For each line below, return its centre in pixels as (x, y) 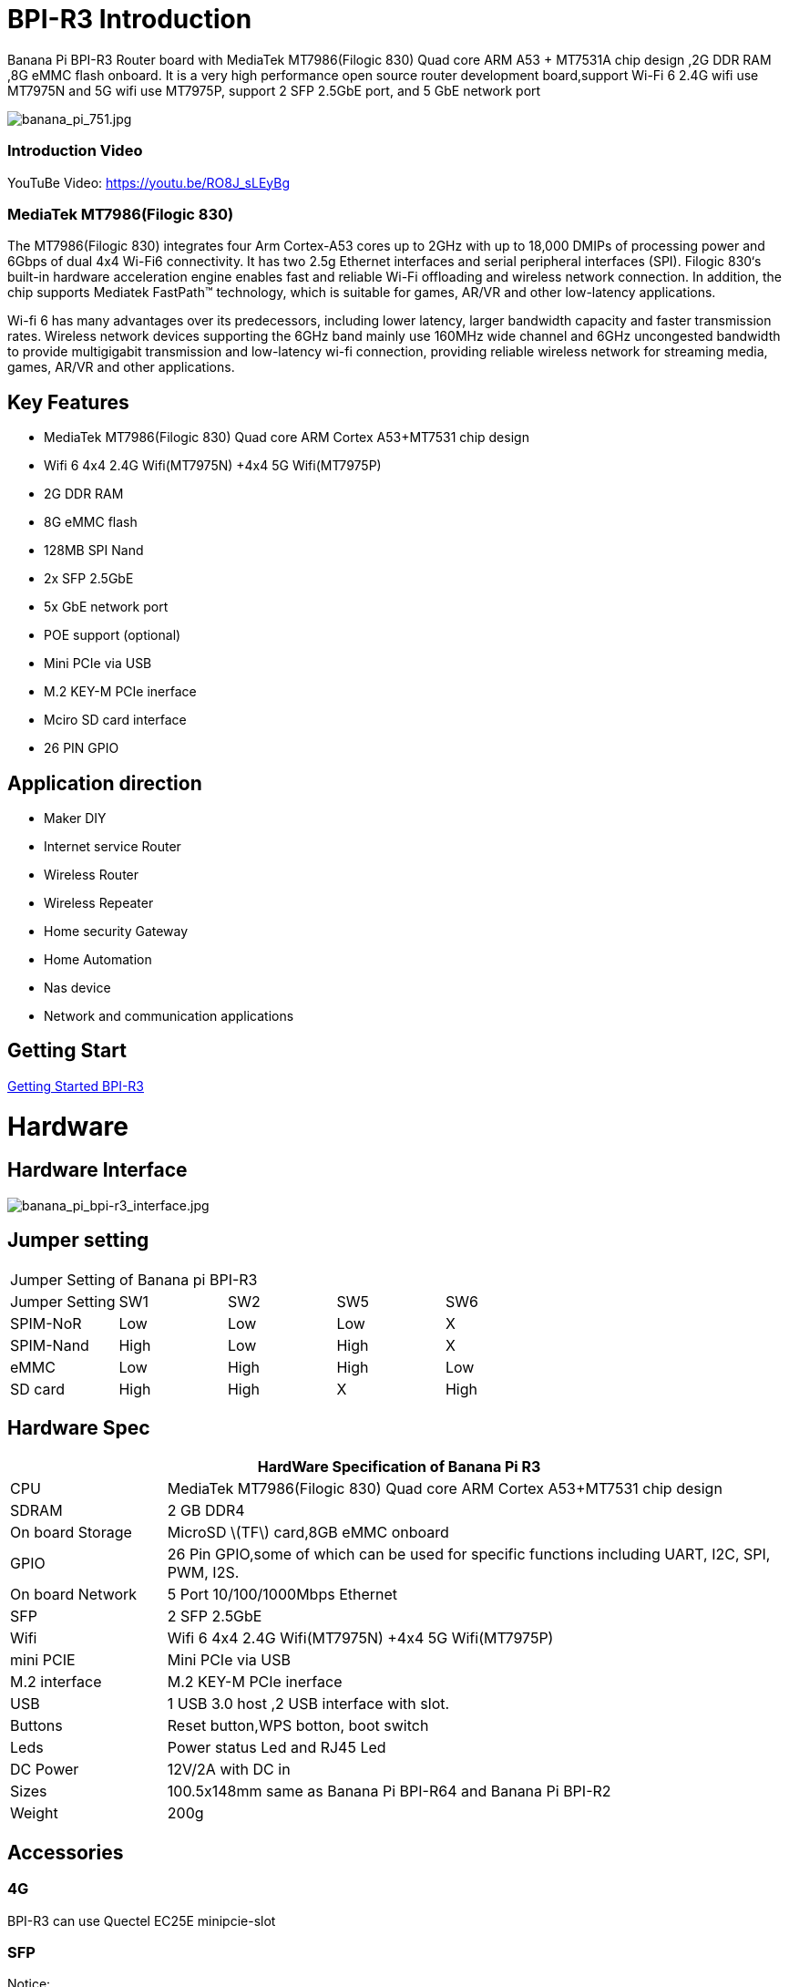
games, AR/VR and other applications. (121, 367)
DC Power (45, 1770)
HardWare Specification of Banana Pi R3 (399, 1467)
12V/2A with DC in (229, 1770)
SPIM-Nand (50, 1345)
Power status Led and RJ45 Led (277, 1748)
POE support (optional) (113, 635)
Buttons (36, 1726)
